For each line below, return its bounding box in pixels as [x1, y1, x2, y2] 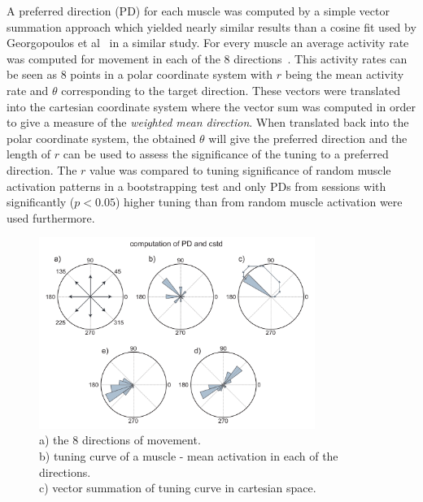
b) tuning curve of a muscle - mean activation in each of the [39, 448, 338, 464]
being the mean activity [285, 66, 404, 83]
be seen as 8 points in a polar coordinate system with [7, 66, 273, 83]
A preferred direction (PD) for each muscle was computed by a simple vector [7, 2, 390, 19]
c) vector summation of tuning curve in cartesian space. [39, 479, 316, 496]
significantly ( [7, 193, 75, 210]
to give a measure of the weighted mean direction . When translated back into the [7, 114, 409, 131]
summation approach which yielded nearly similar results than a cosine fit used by [7, 18, 416, 35]
